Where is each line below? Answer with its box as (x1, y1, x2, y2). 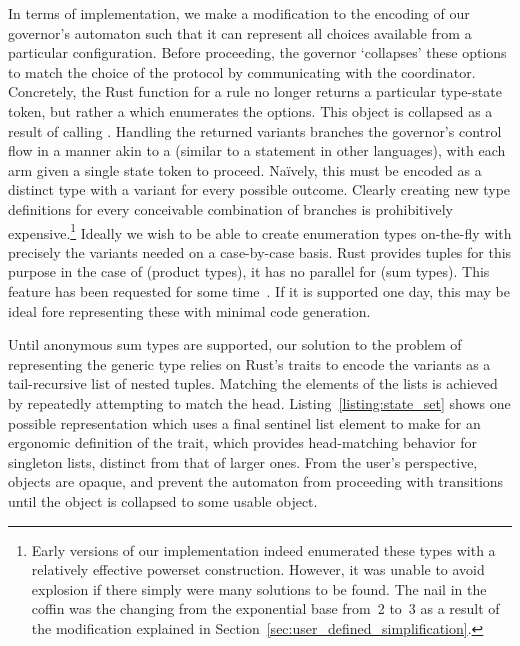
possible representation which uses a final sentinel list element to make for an (8, 412, 481, 433)
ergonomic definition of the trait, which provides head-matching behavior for (8, 432, 477, 453)
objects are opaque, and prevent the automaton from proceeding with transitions (8, 471, 504, 492)
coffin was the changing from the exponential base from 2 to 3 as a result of (31, 598, 500, 619)
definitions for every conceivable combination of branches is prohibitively (8, 198, 453, 219)
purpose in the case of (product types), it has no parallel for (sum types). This (8, 261, 490, 282)
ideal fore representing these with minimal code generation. (8, 300, 371, 321)
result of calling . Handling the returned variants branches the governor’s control (8, 120, 502, 141)
